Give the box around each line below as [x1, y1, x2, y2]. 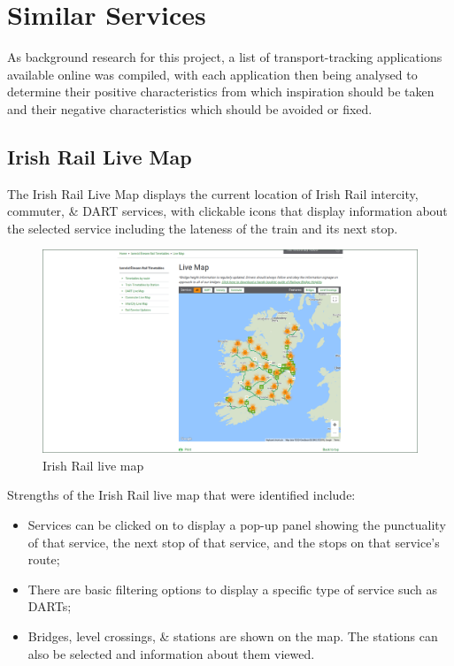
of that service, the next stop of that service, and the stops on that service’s [27, 532, 440, 551]
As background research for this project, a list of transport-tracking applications [7, 48, 442, 66]
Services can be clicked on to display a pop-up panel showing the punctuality [27, 516, 446, 534]
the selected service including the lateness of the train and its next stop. [7, 218, 398, 237]
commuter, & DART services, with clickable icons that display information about [7, 202, 448, 220]
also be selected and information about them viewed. [27, 644, 315, 662]
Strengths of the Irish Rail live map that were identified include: [7, 486, 356, 504]
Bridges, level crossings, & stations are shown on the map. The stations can [27, 627, 438, 646]
